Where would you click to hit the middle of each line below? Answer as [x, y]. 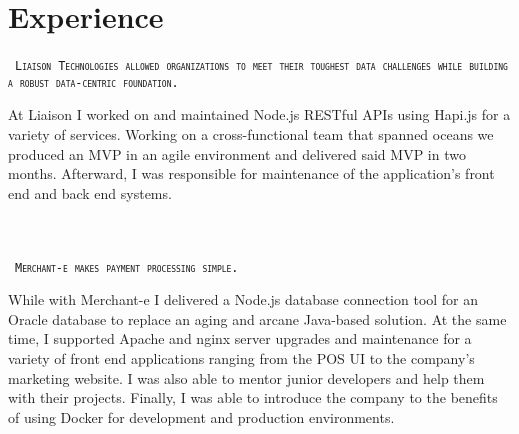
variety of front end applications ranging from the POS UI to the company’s [241, 358]
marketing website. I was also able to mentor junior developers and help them [246, 377]
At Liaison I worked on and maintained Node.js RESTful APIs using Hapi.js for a [259, 114]
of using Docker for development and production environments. [201, 416]
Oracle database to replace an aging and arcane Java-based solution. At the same [257, 318]
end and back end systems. [90, 192]
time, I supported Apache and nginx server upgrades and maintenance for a [240, 338]
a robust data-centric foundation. [93, 82]
